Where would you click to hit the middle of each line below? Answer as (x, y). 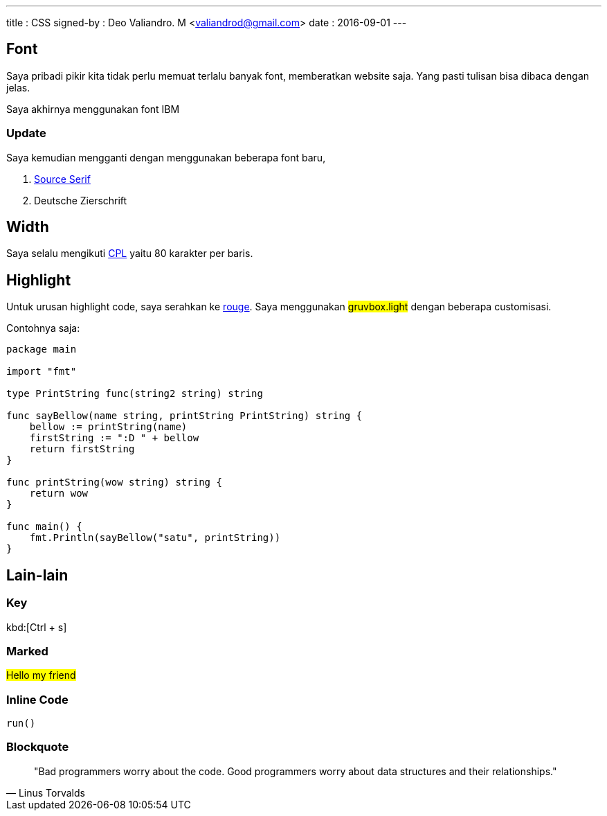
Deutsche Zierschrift (81, 200)
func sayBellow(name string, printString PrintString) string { (184, 416)
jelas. (18, 87)
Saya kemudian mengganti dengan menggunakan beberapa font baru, (166, 157)
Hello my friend (41, 675)
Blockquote (38, 747)
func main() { (44, 527)
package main (42, 349)
